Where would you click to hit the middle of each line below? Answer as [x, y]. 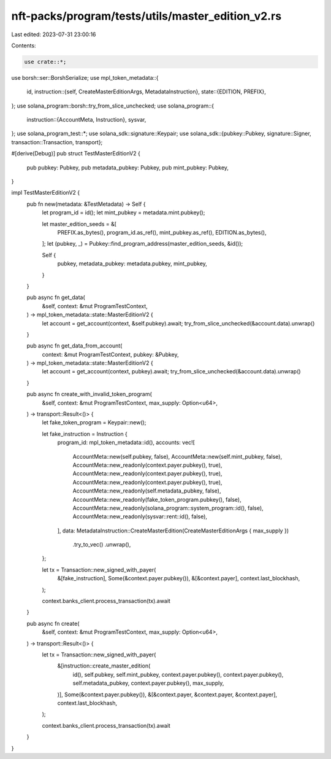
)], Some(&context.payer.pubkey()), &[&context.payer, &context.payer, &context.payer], [167, 695]
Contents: [24, 45]
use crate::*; [45, 62]
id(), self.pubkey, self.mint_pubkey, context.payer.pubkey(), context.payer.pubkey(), [178, 674]
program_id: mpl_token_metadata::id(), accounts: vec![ [126, 443]
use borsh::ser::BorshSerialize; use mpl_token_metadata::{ [85, 77]
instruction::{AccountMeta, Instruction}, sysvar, [86, 120]
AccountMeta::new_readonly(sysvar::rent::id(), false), [140, 516]
